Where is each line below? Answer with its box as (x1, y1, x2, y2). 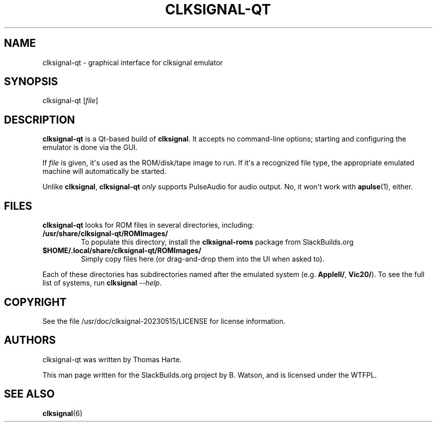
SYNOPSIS (4, 75, 58, 88)
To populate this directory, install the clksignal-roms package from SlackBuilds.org (81, 238, 354, 247)
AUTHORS (4, 334, 56, 347)
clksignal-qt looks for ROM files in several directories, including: (42, 221, 254, 230)
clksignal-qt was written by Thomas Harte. (42, 355, 182, 364)
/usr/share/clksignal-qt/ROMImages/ (42, 229, 168, 238)
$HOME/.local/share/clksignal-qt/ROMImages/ (42, 246, 202, 255)
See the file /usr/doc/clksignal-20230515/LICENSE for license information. (42, 316, 286, 325)
